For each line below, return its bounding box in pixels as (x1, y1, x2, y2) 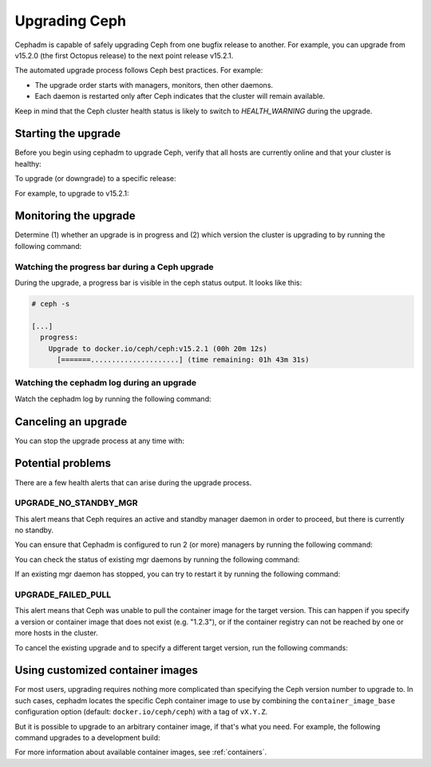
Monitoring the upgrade (14, 209, 136, 223)
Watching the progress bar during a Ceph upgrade (14, 261, 214, 272)
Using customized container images (14, 663, 199, 678)
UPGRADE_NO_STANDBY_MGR (14, 497, 139, 508)
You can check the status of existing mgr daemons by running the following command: (14, 555, 300, 564)
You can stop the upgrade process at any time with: (14, 436, 185, 445)
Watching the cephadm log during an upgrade (14, 378, 197, 389)
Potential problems (14, 457, 112, 470)
